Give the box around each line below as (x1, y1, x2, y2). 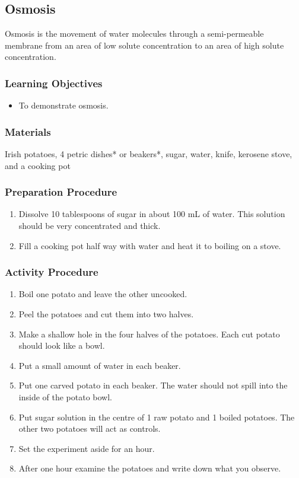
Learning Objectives (5, 75, 103, 90)
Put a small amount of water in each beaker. (18, 359, 181, 371)
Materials (5, 124, 51, 139)
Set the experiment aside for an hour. (18, 442, 155, 454)
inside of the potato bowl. (18, 390, 113, 403)
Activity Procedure (5, 265, 98, 279)
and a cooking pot (5, 159, 71, 171)
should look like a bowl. (18, 339, 105, 352)
